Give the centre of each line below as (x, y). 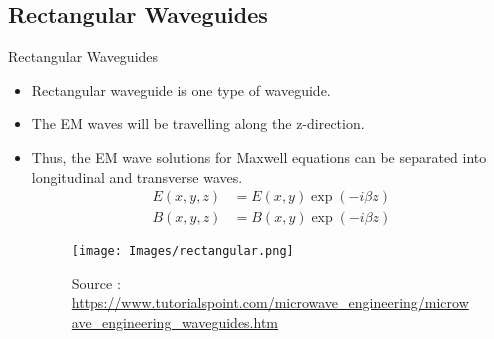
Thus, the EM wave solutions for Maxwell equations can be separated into (259, 156)
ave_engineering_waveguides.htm (175, 322)
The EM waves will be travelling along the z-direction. (198, 123)
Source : (96, 282)
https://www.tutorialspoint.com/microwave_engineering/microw (270, 302)
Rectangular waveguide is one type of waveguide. (181, 89)
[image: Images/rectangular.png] (182, 251)
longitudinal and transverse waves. (137, 176)
